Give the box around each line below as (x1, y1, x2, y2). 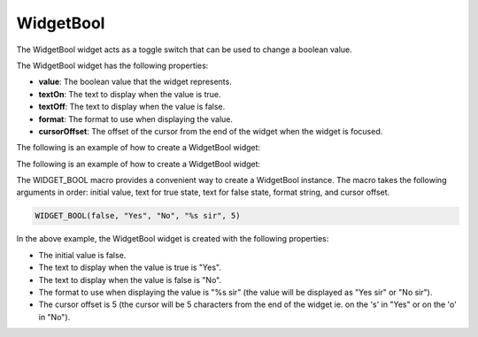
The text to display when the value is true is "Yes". (38, 262, 221, 273)
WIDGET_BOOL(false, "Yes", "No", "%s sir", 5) (35, 211, 241, 221)
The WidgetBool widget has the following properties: (16, 60, 209, 71)
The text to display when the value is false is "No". (38, 274, 221, 285)
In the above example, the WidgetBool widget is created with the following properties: (16, 234, 329, 244)
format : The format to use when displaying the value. (38, 113, 234, 124)
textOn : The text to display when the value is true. (38, 88, 221, 99)
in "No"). (38, 311, 71, 322)
